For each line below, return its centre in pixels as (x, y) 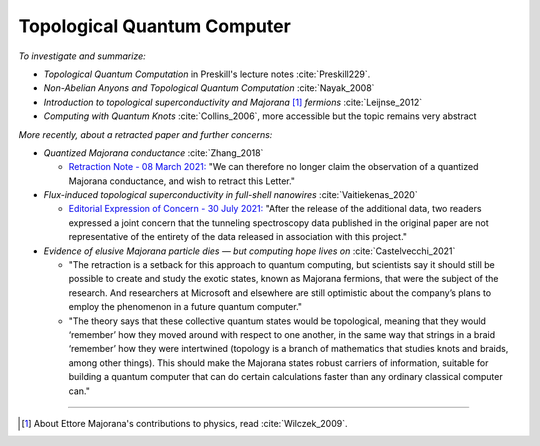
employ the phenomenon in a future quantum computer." (185, 307)
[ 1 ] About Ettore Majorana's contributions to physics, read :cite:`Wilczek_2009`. (184, 423)
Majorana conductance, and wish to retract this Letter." (181, 181)
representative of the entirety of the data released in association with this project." (238, 237)
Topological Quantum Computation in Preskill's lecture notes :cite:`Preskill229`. (207, 74)
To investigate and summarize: (82, 56)
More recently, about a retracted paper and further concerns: (145, 134)
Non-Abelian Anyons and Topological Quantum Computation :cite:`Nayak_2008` (209, 88)
